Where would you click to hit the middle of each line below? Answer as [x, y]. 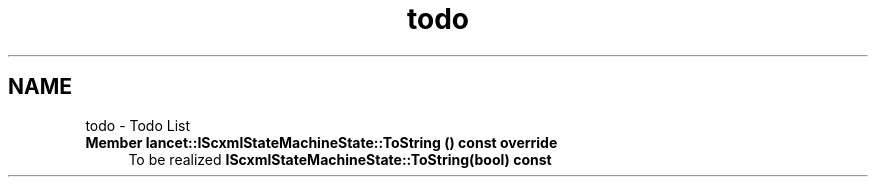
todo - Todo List [138, 125]
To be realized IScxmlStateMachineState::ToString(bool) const [340, 159]
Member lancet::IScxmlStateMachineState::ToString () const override [321, 142]
